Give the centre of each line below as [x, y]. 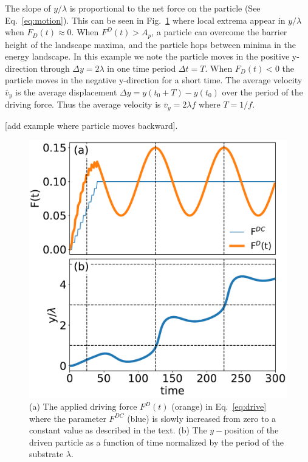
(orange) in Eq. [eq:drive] [219, 406]
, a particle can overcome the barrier [219, 32]
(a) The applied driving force [83, 406]
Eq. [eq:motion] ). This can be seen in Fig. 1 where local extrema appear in [145, 20]
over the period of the [262, 92]
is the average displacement [66, 92]
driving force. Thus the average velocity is [83, 104]
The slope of [28, 8]
